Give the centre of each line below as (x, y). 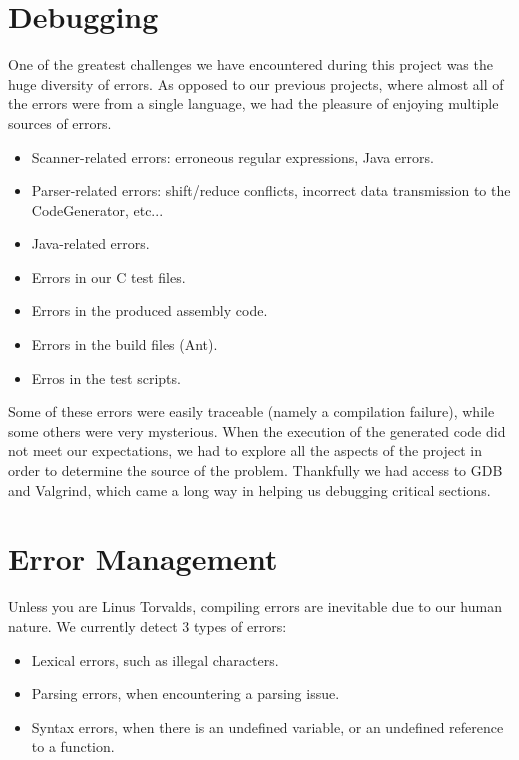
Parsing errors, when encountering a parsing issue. (185, 693)
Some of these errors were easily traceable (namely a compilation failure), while (251, 411)
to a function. (73, 746)
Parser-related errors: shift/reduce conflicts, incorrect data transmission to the (271, 190)
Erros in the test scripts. (106, 377)
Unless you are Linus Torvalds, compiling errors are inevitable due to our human (255, 606)
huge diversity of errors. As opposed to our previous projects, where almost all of (256, 83)
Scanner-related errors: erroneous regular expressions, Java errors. (232, 156)
